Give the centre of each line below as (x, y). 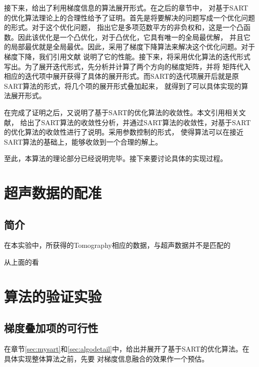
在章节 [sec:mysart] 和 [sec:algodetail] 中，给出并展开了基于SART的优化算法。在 (127, 349)
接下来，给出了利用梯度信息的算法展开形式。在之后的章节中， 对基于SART (126, 7)
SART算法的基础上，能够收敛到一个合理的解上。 (83, 141)
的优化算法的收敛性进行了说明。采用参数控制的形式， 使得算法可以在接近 (124, 132)
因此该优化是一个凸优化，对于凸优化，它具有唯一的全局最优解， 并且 (130, 37)
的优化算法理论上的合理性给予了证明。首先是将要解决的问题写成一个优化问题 (129, 17)
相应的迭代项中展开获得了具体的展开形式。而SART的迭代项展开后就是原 (122, 76)
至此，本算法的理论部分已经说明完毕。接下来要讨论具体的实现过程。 (116, 158)
